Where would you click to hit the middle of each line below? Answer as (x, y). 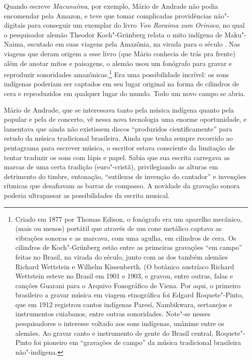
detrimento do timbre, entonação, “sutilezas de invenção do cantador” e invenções (125, 176)
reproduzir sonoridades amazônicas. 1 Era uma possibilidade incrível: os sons (117, 74)
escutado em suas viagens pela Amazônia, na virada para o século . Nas (134, 44)
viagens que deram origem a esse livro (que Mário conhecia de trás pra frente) (120, 53)
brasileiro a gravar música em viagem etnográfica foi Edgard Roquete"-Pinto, (129, 295)
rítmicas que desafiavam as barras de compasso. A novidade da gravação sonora (122, 186)
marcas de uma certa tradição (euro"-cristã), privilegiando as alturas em (111, 167)
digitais (15, 25)
